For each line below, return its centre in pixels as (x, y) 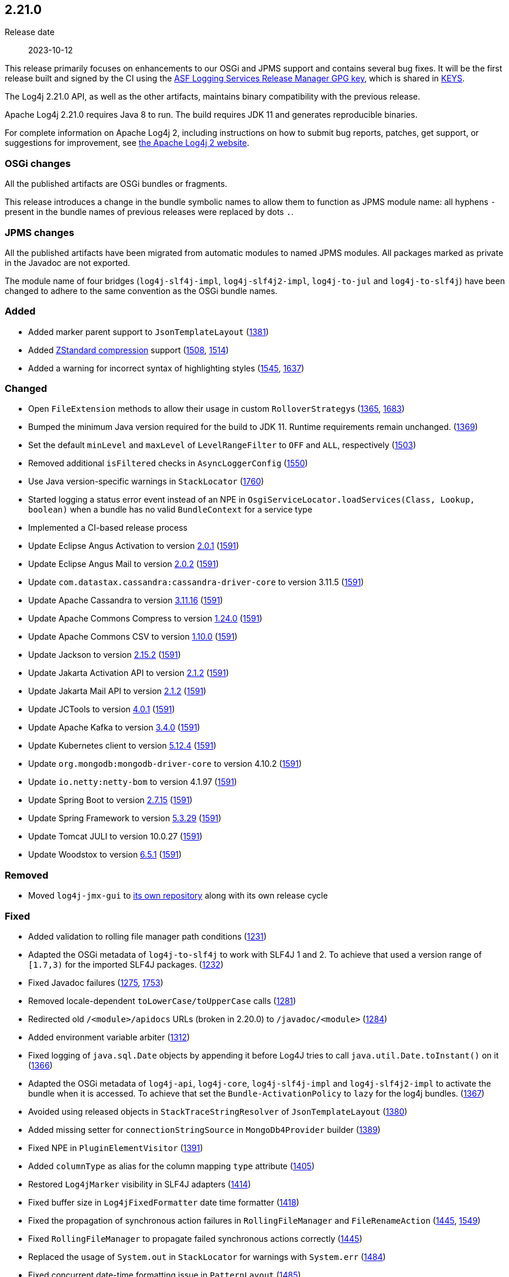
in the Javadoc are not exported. (68, 262)
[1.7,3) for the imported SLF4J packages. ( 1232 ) (126, 964)
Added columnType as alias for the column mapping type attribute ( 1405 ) (172, 1166)
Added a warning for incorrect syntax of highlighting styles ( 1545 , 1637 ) (166, 368)
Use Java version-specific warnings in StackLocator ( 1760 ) (146, 482)
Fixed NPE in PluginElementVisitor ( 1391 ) (116, 1148)
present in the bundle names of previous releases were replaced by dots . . (149, 212)
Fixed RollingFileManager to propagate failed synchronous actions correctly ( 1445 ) (195, 1238)
